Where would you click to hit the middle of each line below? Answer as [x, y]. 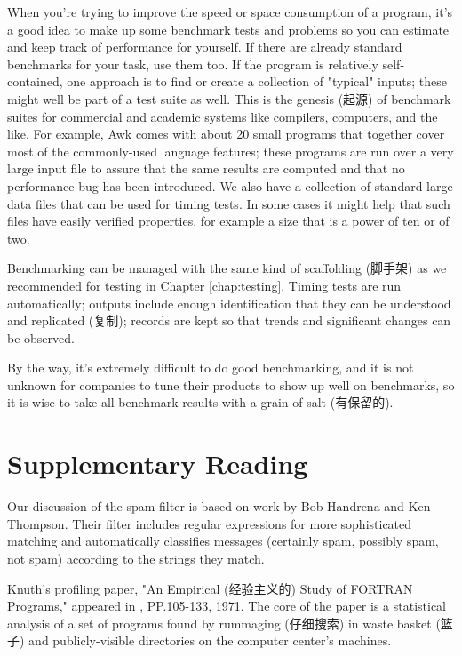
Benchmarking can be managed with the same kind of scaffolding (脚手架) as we [227, 268]
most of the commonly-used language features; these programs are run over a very [231, 151]
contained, [35, 81]
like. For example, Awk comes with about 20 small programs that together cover [226, 134]
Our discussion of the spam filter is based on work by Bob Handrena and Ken [219, 506]
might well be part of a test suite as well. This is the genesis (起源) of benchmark [229, 98]
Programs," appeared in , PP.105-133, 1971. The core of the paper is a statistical [227, 606]
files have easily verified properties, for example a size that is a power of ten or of [228, 221]
